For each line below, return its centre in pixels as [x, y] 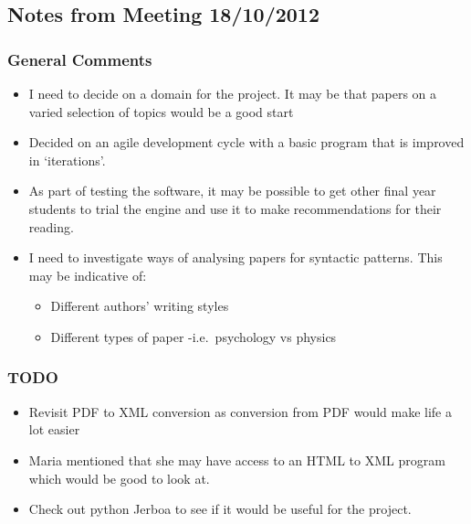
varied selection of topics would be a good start [161, 111]
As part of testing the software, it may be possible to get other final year [232, 191]
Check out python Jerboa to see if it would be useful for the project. [220, 509]
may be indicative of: [88, 275]
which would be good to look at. [119, 478]
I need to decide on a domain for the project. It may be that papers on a [233, 93]
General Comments [80, 59]
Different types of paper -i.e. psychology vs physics [194, 336]
